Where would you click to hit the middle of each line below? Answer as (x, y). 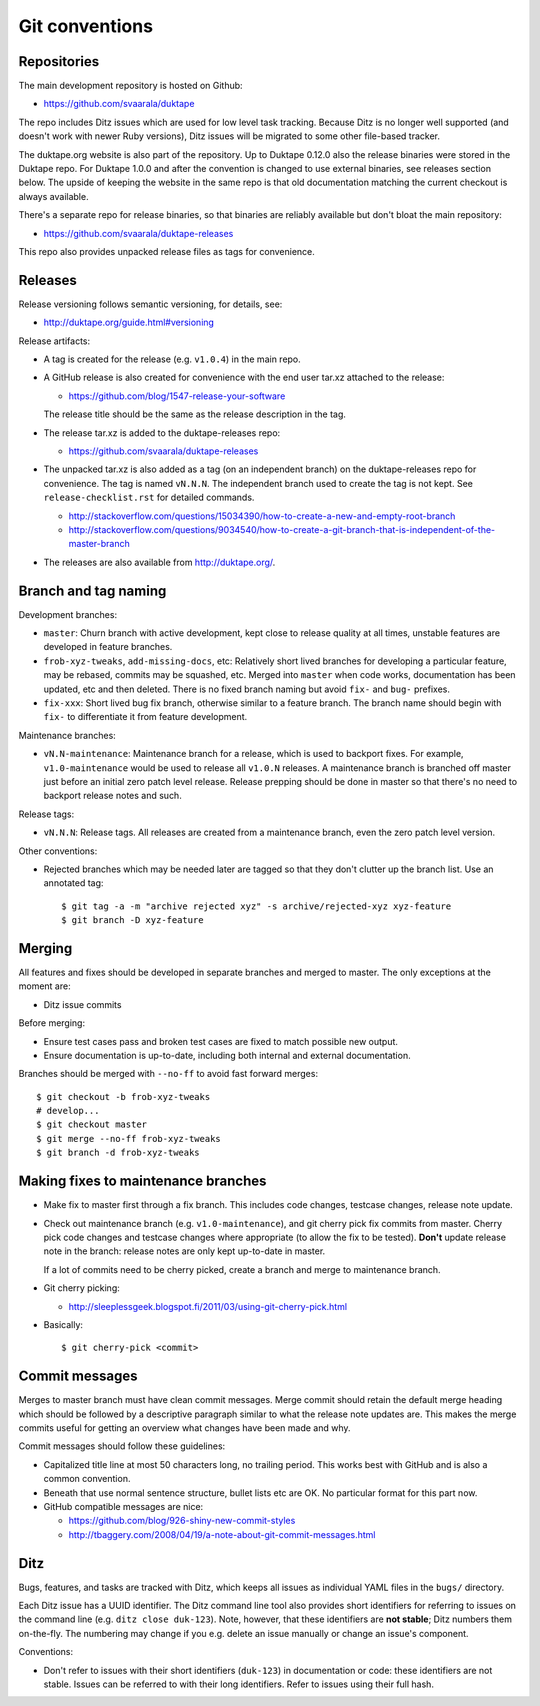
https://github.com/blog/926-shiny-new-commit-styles (182, 1521)
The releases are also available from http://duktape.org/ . (159, 562)
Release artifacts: (54, 341)
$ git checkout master (92, 1124)
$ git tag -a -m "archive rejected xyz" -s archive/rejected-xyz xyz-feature (256, 906)
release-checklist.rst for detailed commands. (149, 497)
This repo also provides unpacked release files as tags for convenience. (166, 251)
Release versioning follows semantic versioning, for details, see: (150, 304)
